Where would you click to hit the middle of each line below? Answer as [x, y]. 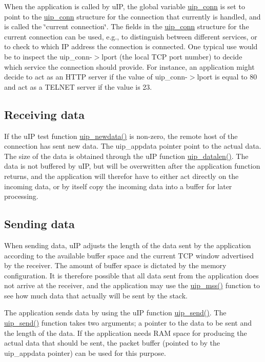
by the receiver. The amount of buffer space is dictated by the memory [115, 265]
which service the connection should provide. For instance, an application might [129, 66]
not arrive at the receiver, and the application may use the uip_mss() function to [132, 285]
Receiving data [44, 114]
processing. [21, 196]
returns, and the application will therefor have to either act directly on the [121, 176]
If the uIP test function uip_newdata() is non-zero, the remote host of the [121, 136]
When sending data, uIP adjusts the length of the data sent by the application [128, 245]
